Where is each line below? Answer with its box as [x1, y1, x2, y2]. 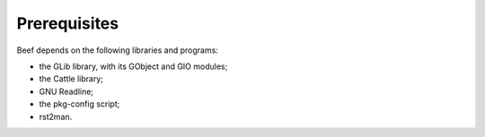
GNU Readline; [39, 86, 94, 97]
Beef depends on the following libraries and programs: [16, 45, 219, 56]
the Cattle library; [39, 73, 103, 84]
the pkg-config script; [39, 98, 120, 109]
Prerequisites [16, 13, 119, 33]
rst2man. [39, 111, 73, 122]
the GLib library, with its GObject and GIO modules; [39, 61, 228, 72]
